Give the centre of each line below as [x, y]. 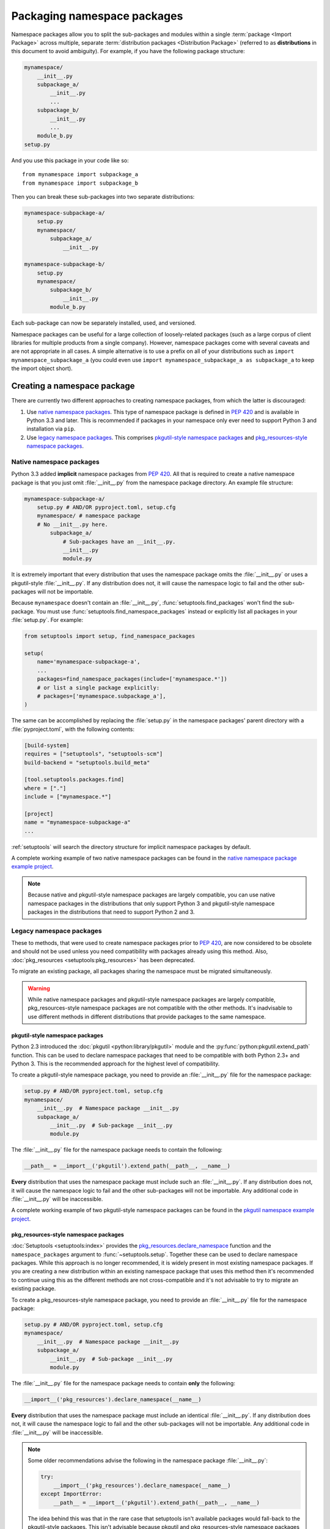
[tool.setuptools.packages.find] [74, 779]
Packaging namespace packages [97, 16]
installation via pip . [51, 429]
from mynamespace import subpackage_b [80, 183]
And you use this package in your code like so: [70, 160]
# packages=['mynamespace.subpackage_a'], [101, 696]
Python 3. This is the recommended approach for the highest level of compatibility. [116, 1064]
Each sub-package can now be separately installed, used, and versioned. [104, 323]
